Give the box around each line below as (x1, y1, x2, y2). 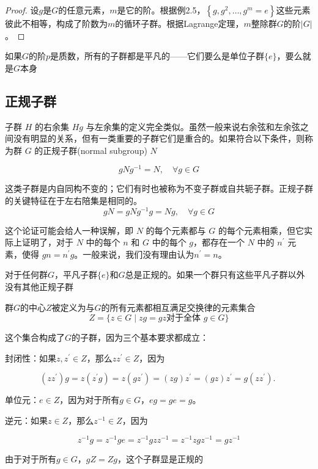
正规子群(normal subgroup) (43, 144, 147, 156)
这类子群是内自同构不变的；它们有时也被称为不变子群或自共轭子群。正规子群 (5, 182, 313, 195)
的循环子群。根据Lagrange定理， (115, 17, 244, 29)
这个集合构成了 (5, 331, 65, 344)
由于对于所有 (5, 452, 56, 465)
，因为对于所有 (59, 393, 120, 406)
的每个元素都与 (146, 224, 206, 236)
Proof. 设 (5, 4, 39, 16)
